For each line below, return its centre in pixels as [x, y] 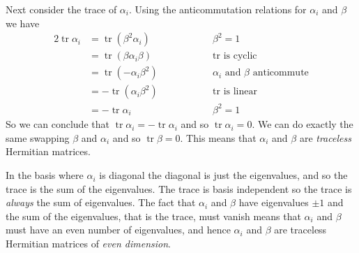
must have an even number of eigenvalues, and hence [118, 230]
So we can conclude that [58, 124]
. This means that [218, 137]
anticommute [281, 73]
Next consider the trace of [61, 9]
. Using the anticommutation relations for [218, 9]
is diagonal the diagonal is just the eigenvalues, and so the [223, 175]
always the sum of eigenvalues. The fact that [101, 202]
